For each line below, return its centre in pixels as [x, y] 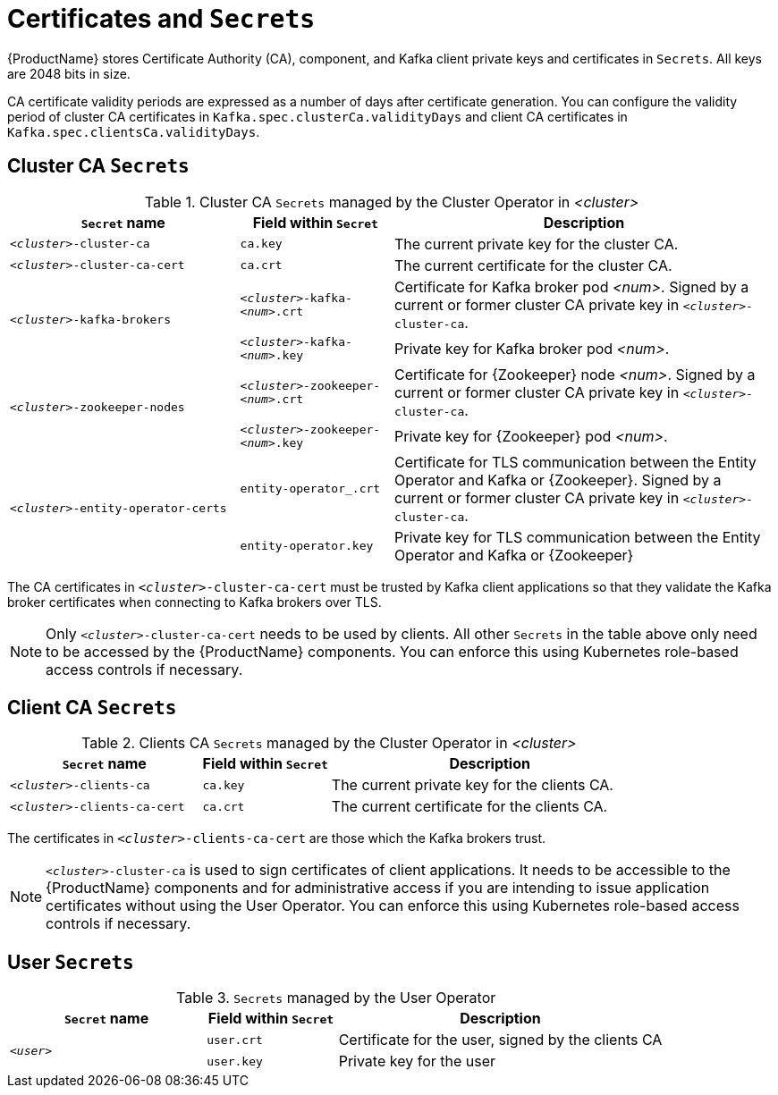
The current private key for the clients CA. [472, 785]
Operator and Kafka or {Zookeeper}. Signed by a [558, 480]
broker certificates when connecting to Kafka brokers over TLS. [194, 602]
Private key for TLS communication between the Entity [577, 537]
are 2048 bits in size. [69, 73]
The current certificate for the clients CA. [469, 807]
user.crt [235, 1040]
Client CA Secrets [92, 708]
